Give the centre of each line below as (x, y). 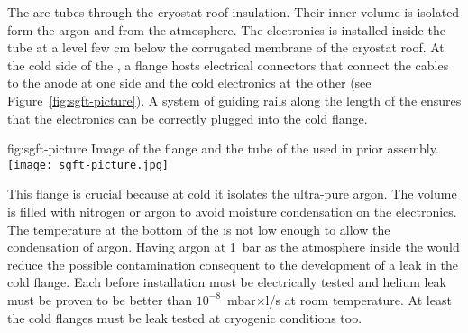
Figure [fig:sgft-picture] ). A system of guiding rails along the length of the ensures (234, 100)
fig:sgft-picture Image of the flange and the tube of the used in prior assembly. (223, 148)
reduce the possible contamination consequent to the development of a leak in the (233, 264)
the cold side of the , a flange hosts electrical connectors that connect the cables (228, 65)
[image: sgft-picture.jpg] (88, 165)
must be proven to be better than (100, 299)
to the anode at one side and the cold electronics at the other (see (189, 83)
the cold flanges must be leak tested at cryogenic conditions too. (185, 317)
